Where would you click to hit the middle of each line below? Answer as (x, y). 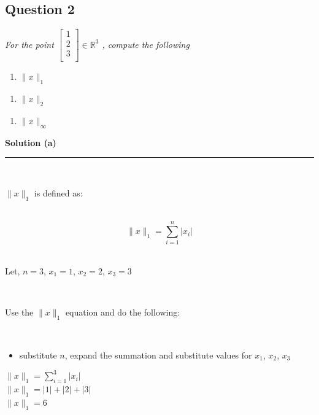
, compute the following (146, 44)
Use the (19, 312)
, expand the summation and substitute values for (158, 355)
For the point (29, 44)
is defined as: (58, 192)
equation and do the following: (123, 312)
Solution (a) (31, 142)
